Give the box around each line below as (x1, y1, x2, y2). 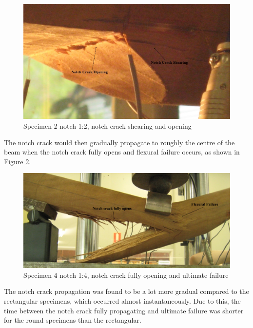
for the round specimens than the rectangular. (4, 315, 141, 325)
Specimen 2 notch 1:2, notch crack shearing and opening (23, 120, 192, 131)
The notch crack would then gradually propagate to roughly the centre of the (4, 137, 235, 147)
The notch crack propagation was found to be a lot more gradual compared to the (4, 286, 249, 296)
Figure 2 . (4, 156, 31, 166)
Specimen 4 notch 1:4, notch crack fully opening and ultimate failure (23, 270, 229, 280)
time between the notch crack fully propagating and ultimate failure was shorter (4, 305, 244, 315)
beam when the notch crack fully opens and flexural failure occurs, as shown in (4, 147, 240, 157)
